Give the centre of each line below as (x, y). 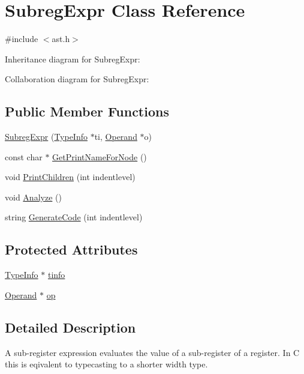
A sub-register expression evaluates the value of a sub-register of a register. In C (152, 352)
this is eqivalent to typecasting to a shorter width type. (106, 364)
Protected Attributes (71, 249)
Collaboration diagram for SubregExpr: (77, 79)
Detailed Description (70, 327)
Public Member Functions (87, 111)
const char (24, 156)
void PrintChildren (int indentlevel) (70, 177)
